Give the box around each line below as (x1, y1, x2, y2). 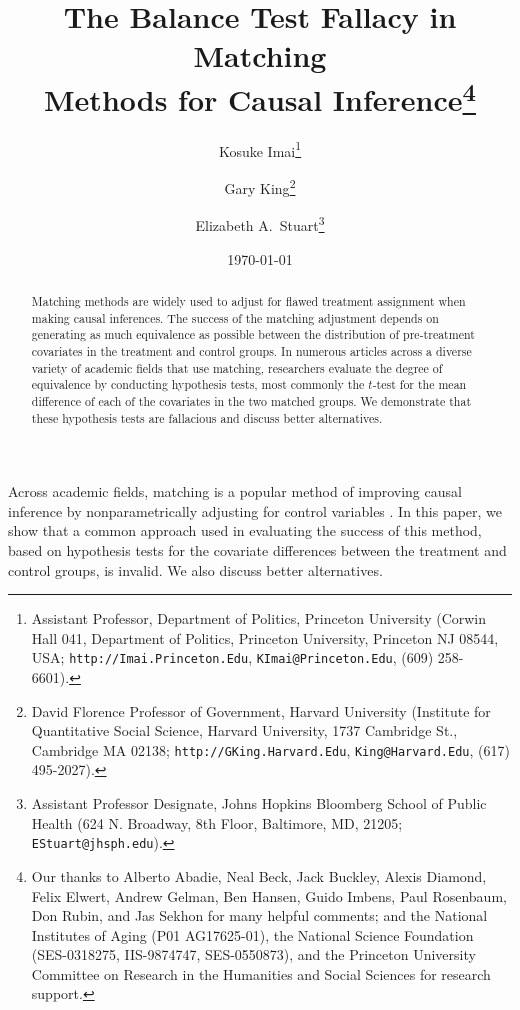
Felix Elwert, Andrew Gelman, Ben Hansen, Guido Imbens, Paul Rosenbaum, (31, 885, 507, 906)
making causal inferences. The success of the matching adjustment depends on (31, 309, 439, 326)
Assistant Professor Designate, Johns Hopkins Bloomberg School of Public (31, 793, 487, 814)
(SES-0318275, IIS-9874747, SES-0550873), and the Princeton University (31, 944, 476, 965)
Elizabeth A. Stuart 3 (195, 212, 325, 235)
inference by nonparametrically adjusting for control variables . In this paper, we (8, 500, 503, 521)
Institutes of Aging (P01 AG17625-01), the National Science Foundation (31, 924, 474, 945)
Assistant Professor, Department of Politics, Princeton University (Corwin (31, 608, 487, 629)
